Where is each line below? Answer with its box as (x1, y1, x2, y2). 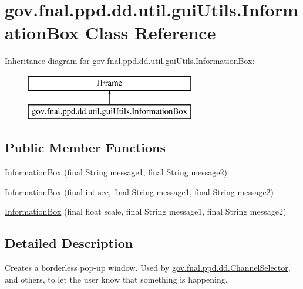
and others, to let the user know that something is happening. (5, 273, 228, 285)
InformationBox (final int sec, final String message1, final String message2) (5, 185, 274, 198)
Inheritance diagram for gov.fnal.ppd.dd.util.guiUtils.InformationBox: (5, 55, 255, 67)
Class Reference (85, 21, 216, 45)
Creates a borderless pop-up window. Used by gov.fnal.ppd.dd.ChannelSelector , (5, 261, 291, 274)
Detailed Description (5, 234, 133, 252)
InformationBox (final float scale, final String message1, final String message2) (5, 205, 287, 217)
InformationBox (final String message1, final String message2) (5, 166, 228, 178)
